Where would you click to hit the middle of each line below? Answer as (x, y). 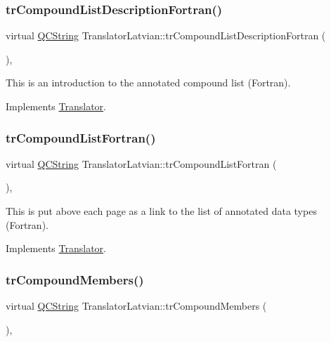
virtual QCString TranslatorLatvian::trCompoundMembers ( (136, 305)
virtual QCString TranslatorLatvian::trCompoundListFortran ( (141, 163)
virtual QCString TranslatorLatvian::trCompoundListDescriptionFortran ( (166, 35)
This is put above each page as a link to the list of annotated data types (161, 211)
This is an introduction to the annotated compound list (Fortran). (148, 83)
